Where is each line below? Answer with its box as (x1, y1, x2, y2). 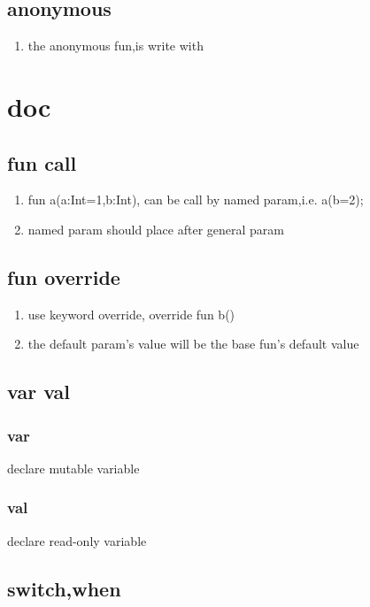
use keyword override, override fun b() (27, 304, 235, 323)
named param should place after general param (27, 219, 284, 238)
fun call (7, 149, 77, 176)
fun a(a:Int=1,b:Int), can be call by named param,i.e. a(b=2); (27, 190, 364, 209)
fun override (7, 263, 120, 290)
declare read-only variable (7, 531, 147, 549)
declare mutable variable (7, 458, 140, 477)
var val (7, 378, 70, 405)
